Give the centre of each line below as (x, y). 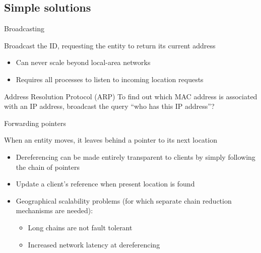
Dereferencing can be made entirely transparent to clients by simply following (136, 156)
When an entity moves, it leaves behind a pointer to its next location (111, 140)
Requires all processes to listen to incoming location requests (110, 79)
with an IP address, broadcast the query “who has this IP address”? (109, 106)
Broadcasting (24, 28)
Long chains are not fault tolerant (80, 227)
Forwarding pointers (35, 123)
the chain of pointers (48, 167)
